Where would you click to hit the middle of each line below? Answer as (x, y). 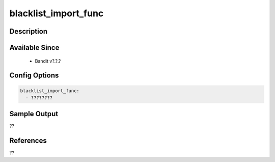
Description (29, 31)
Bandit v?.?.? (48, 61)
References (28, 141)
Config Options (34, 76)
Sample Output (34, 114)
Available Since (34, 48)
